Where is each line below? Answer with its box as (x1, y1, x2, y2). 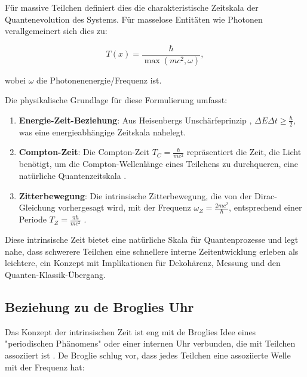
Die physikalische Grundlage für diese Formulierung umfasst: (5, 94, 228, 106)
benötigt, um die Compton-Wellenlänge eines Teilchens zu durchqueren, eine (19, 157, 299, 170)
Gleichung (19, 201, 56, 214)
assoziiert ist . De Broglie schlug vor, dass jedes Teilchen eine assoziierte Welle (5, 348, 291, 361)
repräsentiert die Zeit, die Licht (186, 146, 302, 158)
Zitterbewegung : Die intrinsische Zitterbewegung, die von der (19, 189, 252, 202)
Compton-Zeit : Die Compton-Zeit (19, 146, 149, 158)
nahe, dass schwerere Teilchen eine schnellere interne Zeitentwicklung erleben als (5, 245, 299, 257)
